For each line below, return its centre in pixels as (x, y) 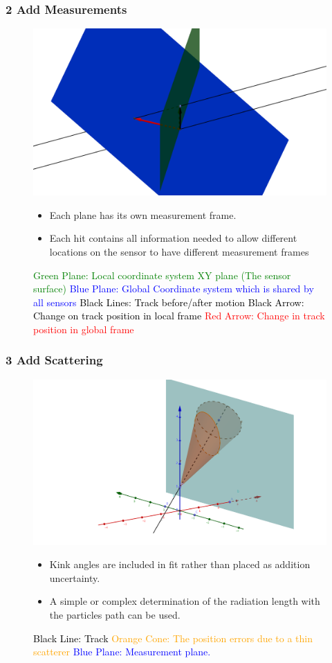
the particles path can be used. (115, 615)
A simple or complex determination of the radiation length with (185, 601)
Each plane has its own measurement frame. (143, 214)
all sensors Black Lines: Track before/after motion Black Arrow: (169, 302)
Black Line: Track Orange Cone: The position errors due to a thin (173, 638)
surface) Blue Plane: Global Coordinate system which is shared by (174, 289)
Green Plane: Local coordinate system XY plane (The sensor (162, 275)
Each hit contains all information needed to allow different (173, 238)
